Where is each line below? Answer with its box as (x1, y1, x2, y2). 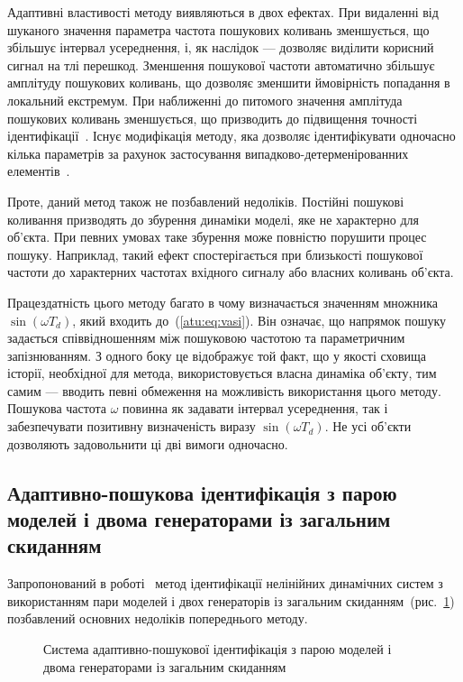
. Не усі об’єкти (324, 417, 412, 436)
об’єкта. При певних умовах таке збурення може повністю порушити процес (7, 227, 427, 246)
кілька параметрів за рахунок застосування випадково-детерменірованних (7, 143, 409, 162)
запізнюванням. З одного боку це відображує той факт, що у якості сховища (7, 346, 427, 364)
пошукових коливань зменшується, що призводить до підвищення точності (7, 108, 418, 127)
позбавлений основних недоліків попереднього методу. (7, 609, 308, 628)
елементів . (7, 161, 70, 180)
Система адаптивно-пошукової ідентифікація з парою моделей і (43, 640, 392, 659)
